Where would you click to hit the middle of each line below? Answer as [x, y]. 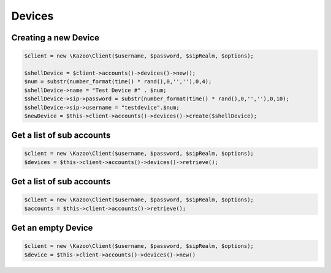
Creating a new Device [55, 38]
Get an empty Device [52, 228]
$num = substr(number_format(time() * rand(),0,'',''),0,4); [118, 82]
